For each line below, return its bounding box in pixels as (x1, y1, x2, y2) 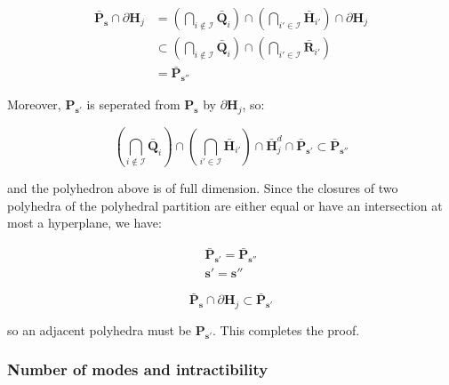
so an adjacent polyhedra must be (7, 320, 192, 339)
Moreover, (7, 95, 61, 114)
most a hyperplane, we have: (7, 213, 162, 232)
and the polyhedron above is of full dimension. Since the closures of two (7, 179, 398, 197)
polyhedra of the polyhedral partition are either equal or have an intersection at (7, 196, 443, 214)
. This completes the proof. (212, 320, 360, 339)
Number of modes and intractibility (7, 358, 269, 381)
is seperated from (86, 95, 180, 114)
